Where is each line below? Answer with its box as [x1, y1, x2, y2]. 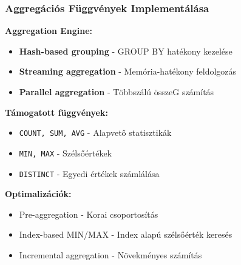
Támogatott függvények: [5, 106, 108, 118]
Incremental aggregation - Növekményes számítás [19, 248, 202, 261]
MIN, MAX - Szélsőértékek [19, 146, 112, 159]
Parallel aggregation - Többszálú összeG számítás [19, 86, 214, 98]
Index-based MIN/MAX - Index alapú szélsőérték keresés [19, 228, 233, 241]
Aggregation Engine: [5, 24, 93, 37]
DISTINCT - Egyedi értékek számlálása [19, 167, 160, 179]
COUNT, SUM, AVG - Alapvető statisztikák [19, 126, 172, 139]
